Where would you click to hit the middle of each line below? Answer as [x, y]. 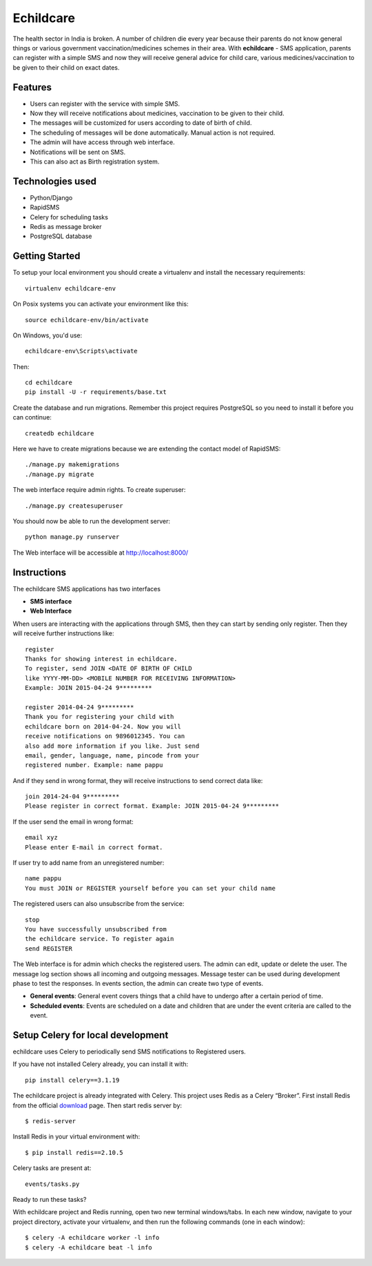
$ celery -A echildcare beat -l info [89, 1247]
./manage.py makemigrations [72, 465]
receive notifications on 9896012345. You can [105, 736]
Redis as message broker [66, 227]
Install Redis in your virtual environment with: [76, 1137]
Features [32, 87]
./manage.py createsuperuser [74, 506]
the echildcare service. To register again [100, 939]
